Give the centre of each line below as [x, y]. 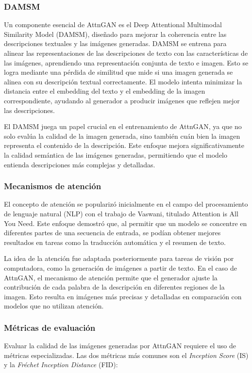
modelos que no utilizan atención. [54, 306]
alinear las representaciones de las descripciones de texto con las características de [126, 53]
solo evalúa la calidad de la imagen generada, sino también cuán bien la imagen [122, 136]
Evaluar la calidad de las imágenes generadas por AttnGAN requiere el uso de [120, 346]
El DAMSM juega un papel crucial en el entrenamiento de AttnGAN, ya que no [123, 126]
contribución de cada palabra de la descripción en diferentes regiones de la [114, 287]
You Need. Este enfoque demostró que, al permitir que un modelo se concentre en [126, 223]
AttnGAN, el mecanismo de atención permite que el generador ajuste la [111, 277]
